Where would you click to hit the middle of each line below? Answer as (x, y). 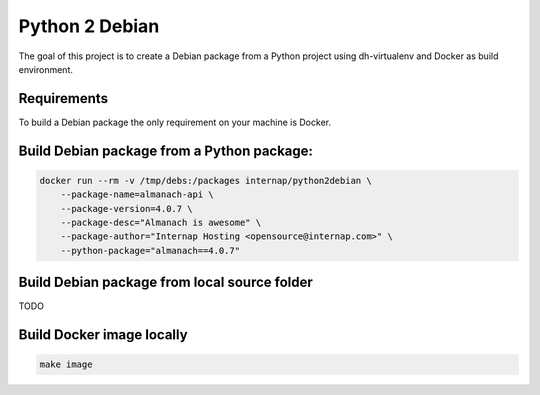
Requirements (63, 98)
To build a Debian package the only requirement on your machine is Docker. (175, 122)
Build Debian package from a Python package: (166, 150)
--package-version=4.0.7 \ (127, 208)
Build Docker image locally (103, 335)
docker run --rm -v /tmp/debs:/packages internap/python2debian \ (205, 180)
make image (66, 364)
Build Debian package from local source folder (166, 282)
